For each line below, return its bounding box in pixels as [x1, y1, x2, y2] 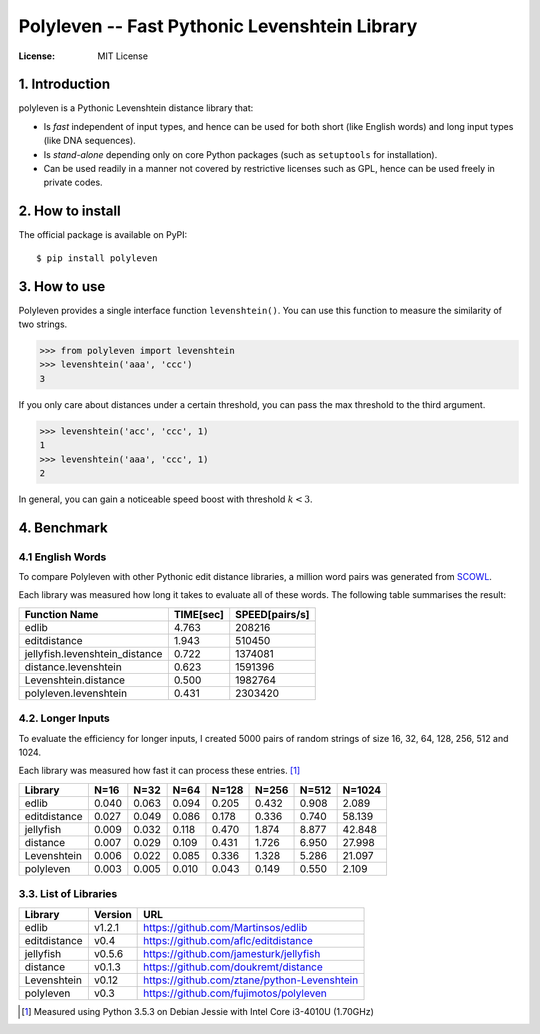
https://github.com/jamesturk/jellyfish [143, 946, 321, 960]
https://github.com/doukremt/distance [143, 960, 324, 974]
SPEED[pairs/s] [235, 607, 310, 621]
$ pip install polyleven [36, 252, 158, 264]
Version [93, 907, 132, 921]
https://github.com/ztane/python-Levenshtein [143, 973, 359, 987]
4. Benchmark [18, 519, 109, 536]
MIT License [97, 50, 149, 62]
